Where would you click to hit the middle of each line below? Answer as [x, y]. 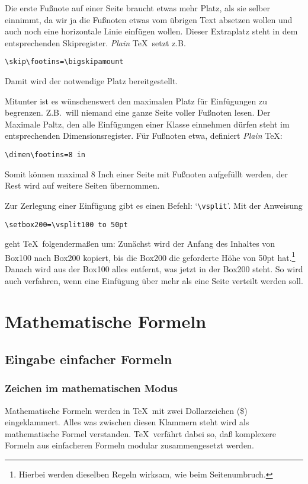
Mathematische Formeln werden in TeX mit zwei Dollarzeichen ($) [126, 410]
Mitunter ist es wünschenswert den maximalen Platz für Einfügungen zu [136, 101]
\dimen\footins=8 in [45, 155]
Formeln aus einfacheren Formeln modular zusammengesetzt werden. [129, 445]
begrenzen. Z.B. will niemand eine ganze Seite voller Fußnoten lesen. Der [138, 112]
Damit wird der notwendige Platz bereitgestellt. [92, 81]
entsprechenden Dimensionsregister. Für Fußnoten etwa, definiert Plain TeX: [144, 136]
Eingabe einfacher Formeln [89, 359]
